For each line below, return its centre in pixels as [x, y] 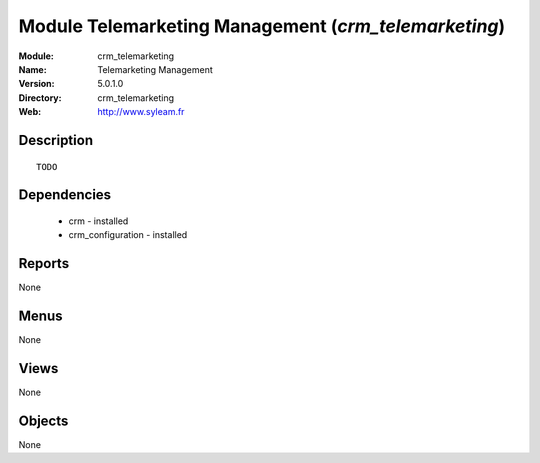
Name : [32, 69]
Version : [36, 84]
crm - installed [98, 221]
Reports [44, 263]
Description [56, 140]
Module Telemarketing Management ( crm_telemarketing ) [262, 26]
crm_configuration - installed [128, 235]
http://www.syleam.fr [141, 112]
